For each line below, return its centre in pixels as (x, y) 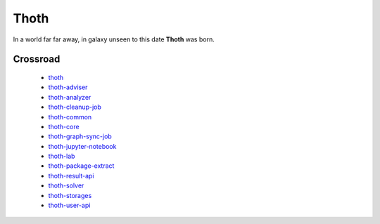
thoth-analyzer (70, 97)
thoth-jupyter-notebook (82, 146)
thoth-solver (66, 185)
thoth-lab (62, 156)
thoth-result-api (71, 176)
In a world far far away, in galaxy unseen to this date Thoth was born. (114, 39)
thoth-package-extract (81, 166)
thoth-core (64, 126)
